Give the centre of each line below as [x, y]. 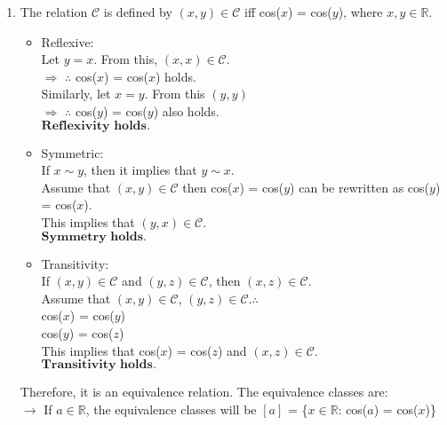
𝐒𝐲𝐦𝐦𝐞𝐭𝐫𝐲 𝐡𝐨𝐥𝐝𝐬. [94, 236]
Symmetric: [72, 152]
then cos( [208, 187]
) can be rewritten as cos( [360, 187]
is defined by [138, 12]
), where [360, 12]
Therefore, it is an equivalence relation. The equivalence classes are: [204, 392]
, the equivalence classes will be [171, 409]
